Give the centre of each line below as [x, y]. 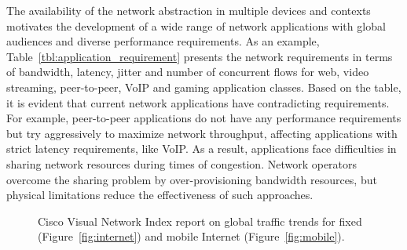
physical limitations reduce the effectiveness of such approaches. [160, 195]
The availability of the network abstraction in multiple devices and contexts [189, 10]
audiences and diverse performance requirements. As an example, [163, 41]
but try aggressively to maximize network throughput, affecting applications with [202, 133]
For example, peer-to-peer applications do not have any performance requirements [204, 118]
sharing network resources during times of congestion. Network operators [182, 163]
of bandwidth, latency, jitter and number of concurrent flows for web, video [188, 72]
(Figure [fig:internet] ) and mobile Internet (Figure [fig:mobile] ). [191, 236]
